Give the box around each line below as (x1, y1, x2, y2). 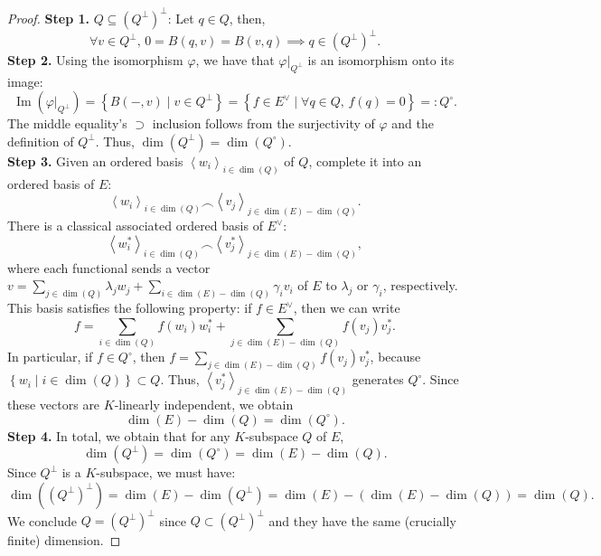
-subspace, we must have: (96, 463, 236, 482)
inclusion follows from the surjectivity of (152, 114, 375, 133)
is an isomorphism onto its (307, 51, 455, 69)
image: (7, 71, 43, 90)
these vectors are (7, 394, 100, 413)
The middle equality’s (7, 114, 127, 133)
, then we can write (293, 298, 400, 317)
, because (370, 347, 421, 366)
